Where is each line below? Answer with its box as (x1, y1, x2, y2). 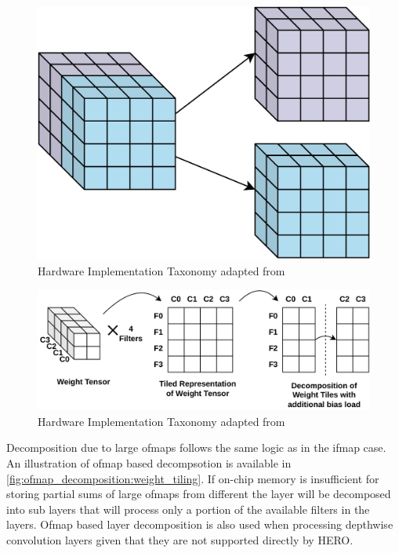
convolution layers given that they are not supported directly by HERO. (6, 531, 354, 548)
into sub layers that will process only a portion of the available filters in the (6, 500, 370, 517)
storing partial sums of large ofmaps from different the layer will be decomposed (6, 486, 391, 502)
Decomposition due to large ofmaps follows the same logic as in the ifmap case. (6, 439, 386, 456)
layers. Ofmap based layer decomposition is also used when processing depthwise (6, 516, 394, 533)
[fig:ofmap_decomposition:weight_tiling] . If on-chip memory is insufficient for (6, 470, 379, 486)
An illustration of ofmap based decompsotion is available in (6, 454, 292, 471)
